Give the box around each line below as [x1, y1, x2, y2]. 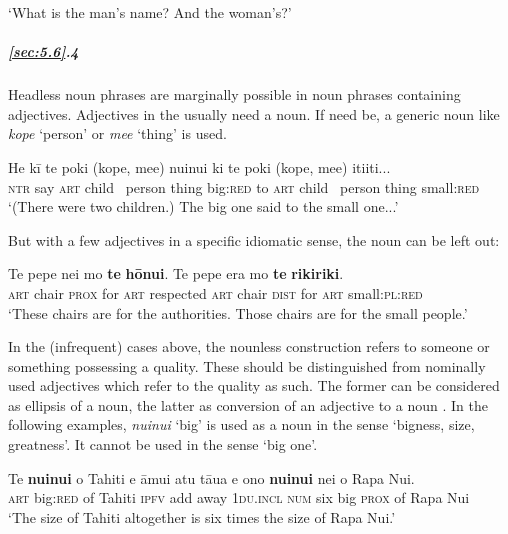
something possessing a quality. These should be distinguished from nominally [8, 355, 486, 376]
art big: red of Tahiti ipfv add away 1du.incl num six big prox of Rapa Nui [8, 487, 470, 508]
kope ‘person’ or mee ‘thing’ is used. [8, 123, 227, 144]
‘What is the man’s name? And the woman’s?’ [8, 2, 292, 22]
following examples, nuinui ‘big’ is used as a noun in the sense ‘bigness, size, [8, 414, 475, 435]
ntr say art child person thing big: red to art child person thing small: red [8, 176, 480, 197]
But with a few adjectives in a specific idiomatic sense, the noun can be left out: [8, 229, 500, 250]
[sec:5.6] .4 [8, 41, 79, 62]
